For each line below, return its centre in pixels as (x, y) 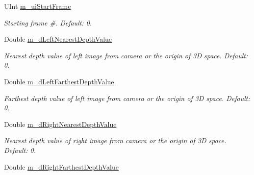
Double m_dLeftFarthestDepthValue (59, 81)
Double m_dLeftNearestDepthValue (58, 39)
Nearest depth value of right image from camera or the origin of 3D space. (115, 140)
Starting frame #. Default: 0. (48, 22)
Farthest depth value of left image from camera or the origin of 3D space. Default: (127, 98)
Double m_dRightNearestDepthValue (60, 124)
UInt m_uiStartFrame (38, 6)
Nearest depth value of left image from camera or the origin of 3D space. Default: (126, 55)
